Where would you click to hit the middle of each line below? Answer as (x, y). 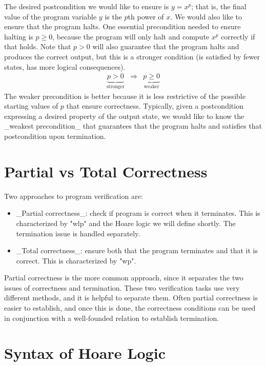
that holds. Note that (38, 46)
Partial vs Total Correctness (106, 171)
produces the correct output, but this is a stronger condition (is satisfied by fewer (132, 56)
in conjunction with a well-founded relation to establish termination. (112, 318)
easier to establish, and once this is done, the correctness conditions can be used (130, 308)
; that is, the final (219, 6)
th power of (146, 16)
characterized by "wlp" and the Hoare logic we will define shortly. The (126, 223)
